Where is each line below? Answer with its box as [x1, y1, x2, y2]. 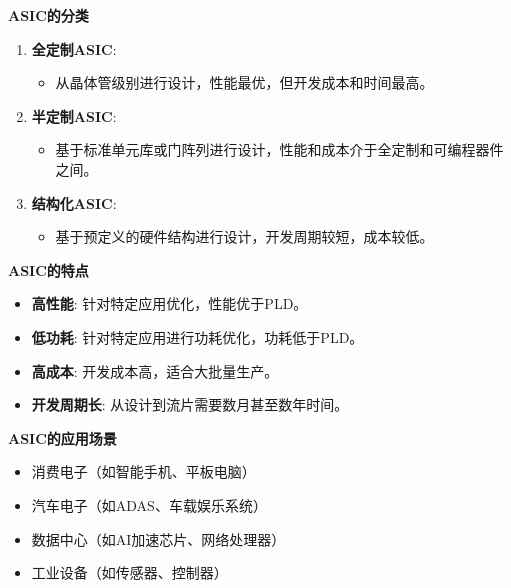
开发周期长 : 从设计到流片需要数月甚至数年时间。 [31, 394, 349, 415]
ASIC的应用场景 [8, 427, 117, 448]
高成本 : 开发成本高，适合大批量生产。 [31, 360, 279, 381]
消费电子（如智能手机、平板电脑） [31, 461, 256, 482]
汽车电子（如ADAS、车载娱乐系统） [31, 494, 267, 515]
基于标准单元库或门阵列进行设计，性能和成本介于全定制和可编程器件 [55, 139, 504, 160]
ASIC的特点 [8, 259, 89, 280]
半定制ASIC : [31, 105, 117, 126]
